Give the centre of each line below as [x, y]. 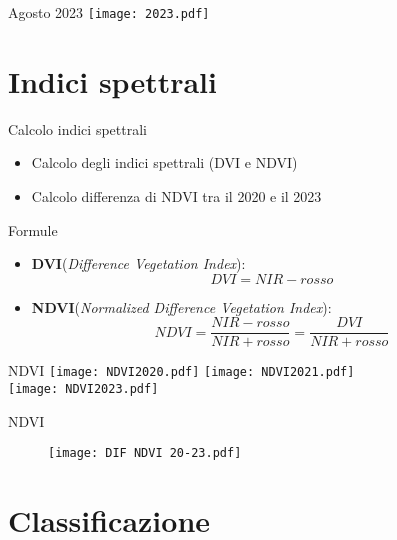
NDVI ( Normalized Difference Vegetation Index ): [181, 306]
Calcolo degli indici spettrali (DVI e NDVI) [164, 162]
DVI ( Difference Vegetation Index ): [138, 263]
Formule [33, 229]
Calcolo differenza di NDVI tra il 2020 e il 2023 [176, 195]
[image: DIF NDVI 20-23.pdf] [145, 453]
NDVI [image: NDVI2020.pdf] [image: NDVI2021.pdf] [181, 370]
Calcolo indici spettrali [77, 128]
